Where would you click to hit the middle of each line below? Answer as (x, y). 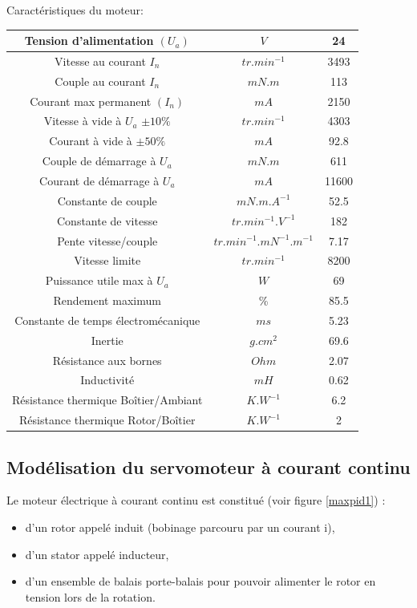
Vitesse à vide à (83, 121)
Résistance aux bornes (107, 360)
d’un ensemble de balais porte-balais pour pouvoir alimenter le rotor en (200, 581)
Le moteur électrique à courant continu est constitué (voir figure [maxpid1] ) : (196, 500)
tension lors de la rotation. (90, 596)
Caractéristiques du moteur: (75, 10)
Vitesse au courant (100, 61)
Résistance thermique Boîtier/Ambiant (107, 400)
